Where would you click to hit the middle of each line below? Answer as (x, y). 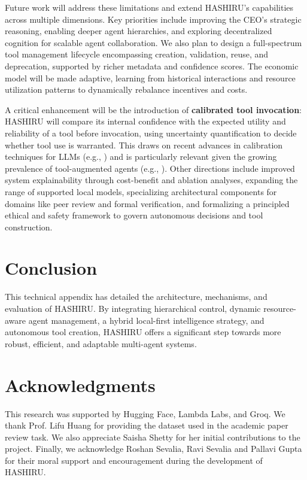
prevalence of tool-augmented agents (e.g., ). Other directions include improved (150, 168)
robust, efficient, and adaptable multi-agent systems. (101, 343)
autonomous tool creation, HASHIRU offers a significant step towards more (143, 332)
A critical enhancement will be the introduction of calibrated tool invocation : (153, 109)
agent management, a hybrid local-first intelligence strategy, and (146, 320)
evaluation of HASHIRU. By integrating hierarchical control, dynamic (133, 308)
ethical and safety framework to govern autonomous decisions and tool (134, 215)
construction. (29, 227)
